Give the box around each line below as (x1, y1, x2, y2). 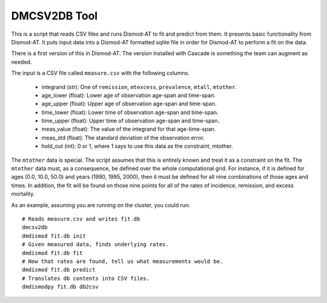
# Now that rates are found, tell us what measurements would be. (22, 258, 223, 265)
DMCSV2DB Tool (11, 9, 98, 22)
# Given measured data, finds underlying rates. (22, 241, 169, 248)
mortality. (11, 190, 35, 198)
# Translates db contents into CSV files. (22, 275, 150, 282)
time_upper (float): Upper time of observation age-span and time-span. (41, 117, 220, 124)
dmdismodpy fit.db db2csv (22, 284, 99, 290)
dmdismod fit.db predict (22, 267, 96, 273)
